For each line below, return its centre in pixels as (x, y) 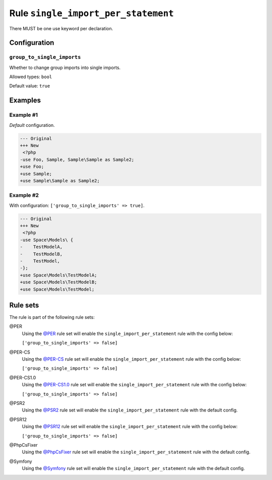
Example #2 (24, 195)
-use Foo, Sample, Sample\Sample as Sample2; (77, 159)
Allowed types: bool (31, 77)
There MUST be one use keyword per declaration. (61, 28)
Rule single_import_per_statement (91, 13)
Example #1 (23, 115)
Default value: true (30, 86)
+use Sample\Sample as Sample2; (60, 181)
